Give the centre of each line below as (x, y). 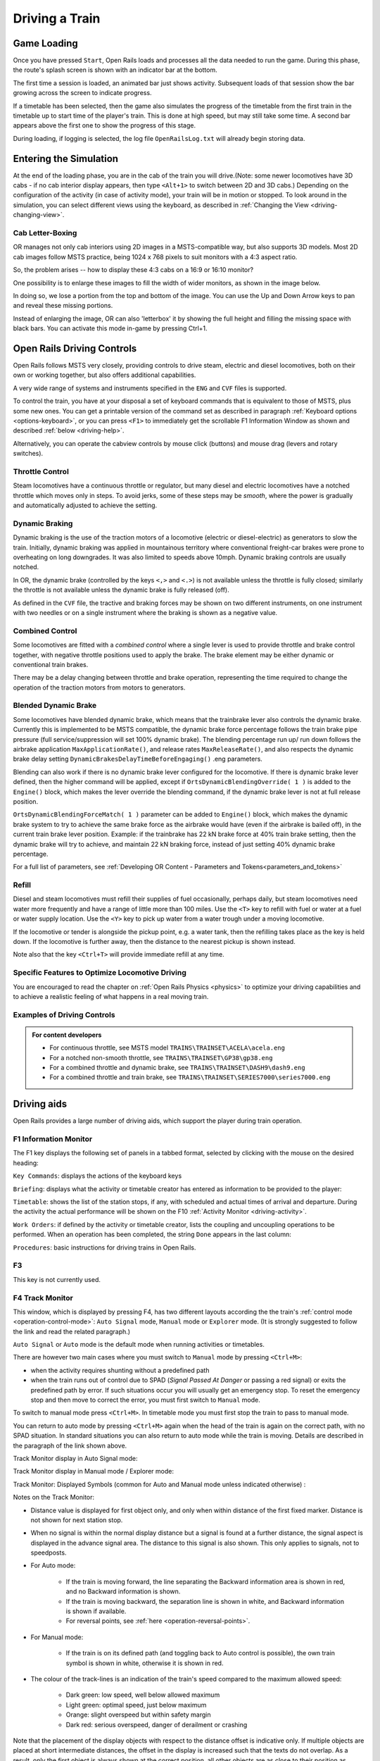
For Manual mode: (57, 1637)
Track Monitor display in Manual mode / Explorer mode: (93, 1471)
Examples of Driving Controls (64, 1014)
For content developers (67, 1035)
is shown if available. (96, 1611)
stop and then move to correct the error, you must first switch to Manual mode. (145, 1400)
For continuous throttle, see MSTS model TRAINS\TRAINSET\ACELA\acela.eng (167, 1048)
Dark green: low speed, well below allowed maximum (143, 1695)
